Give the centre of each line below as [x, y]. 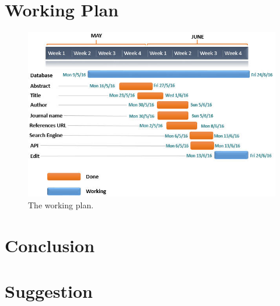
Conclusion [50, 245]
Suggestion [49, 290]
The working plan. [61, 204]
